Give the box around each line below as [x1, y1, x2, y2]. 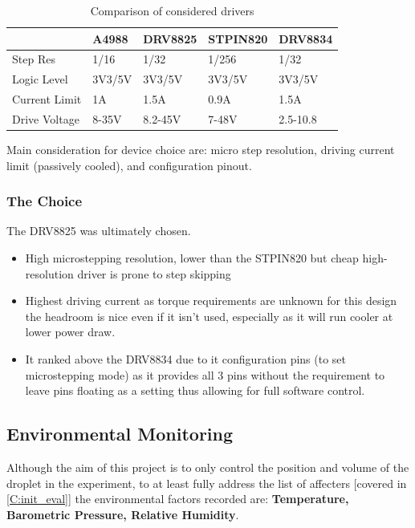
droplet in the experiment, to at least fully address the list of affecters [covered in [6, 474, 407, 491]
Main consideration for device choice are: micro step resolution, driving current [6, 141, 395, 158]
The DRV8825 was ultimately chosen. [6, 222, 191, 239]
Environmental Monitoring [6, 421, 234, 446]
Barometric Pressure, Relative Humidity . [6, 506, 239, 522]
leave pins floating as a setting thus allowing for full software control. [25, 382, 365, 399]
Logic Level [12, 71, 68, 87]
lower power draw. [25, 323, 116, 340]
